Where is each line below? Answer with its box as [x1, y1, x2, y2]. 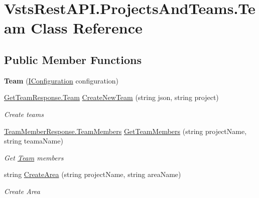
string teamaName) [4, 135, 63, 146]
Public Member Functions [4, 51, 142, 67]
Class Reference [31, 17, 143, 38]
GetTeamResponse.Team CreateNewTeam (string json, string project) [4, 92, 219, 102]
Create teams [4, 108, 44, 119]
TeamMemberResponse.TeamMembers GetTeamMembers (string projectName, [4, 125, 247, 136]
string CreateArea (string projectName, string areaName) [4, 169, 181, 179]
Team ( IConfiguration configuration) [4, 75, 119, 85]
